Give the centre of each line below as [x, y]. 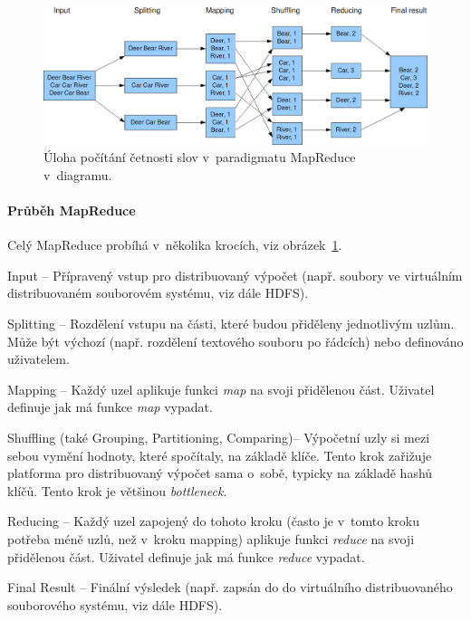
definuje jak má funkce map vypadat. [110, 407]
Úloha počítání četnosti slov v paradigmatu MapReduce [200, 157]
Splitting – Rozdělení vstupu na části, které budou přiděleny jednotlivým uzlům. [231, 324]
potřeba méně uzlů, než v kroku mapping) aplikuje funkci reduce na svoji [211, 538]
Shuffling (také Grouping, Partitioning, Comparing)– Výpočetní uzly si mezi [219, 438]
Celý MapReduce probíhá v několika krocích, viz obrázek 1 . [175, 245]
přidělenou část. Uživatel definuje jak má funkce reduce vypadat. [186, 556]
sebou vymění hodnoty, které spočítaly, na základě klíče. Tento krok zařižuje [220, 455]
